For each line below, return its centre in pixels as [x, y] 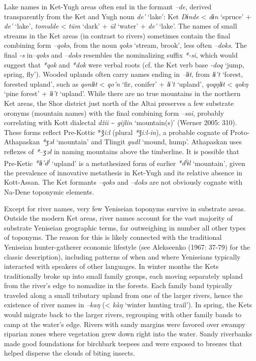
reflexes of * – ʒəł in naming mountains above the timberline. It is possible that [122, 151]
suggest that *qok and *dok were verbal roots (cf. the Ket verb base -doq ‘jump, [124, 64]
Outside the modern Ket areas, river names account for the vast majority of [118, 218]
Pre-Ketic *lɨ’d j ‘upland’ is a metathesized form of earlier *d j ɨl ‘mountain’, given [125, 162]
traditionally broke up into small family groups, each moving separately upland [123, 276]
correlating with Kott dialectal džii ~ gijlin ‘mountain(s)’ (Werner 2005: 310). [121, 122]
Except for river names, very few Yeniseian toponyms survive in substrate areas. [125, 208]
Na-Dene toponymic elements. [49, 191]
